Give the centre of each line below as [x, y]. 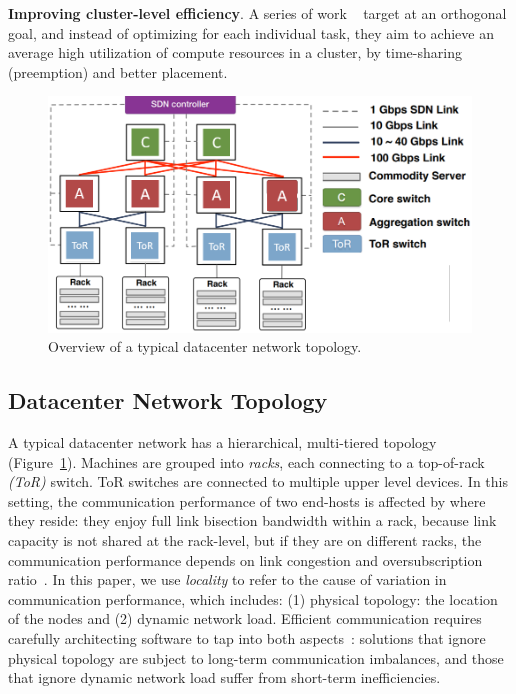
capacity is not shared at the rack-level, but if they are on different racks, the [245, 540]
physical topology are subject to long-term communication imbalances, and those [256, 657]
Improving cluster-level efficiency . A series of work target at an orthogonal [257, 13]
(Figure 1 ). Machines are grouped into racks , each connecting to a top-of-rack [246, 461]
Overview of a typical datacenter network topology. [205, 346]
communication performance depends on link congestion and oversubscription [245, 559]
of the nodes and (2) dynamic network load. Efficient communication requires [245, 618]
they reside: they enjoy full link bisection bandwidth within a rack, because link [252, 520]
